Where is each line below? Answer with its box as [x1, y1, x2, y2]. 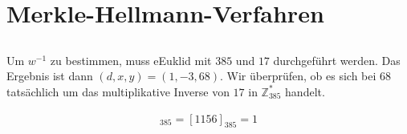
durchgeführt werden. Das [273, 51, 401, 68]
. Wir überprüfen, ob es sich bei [220, 67, 376, 84]
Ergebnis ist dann [6, 67, 93, 84]
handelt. [285, 83, 325, 99]
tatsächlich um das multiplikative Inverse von [6, 83, 230, 99]
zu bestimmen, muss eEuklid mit [50, 51, 212, 68]
